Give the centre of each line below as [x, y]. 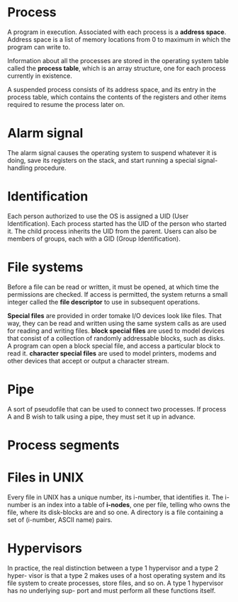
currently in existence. [40, 76]
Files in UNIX [46, 478]
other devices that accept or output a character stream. [88, 360]
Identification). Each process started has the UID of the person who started [117, 223]
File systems [45, 267]
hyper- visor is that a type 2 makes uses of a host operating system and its [117, 575]
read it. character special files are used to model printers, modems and [112, 353]
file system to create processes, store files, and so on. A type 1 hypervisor [115, 583]
